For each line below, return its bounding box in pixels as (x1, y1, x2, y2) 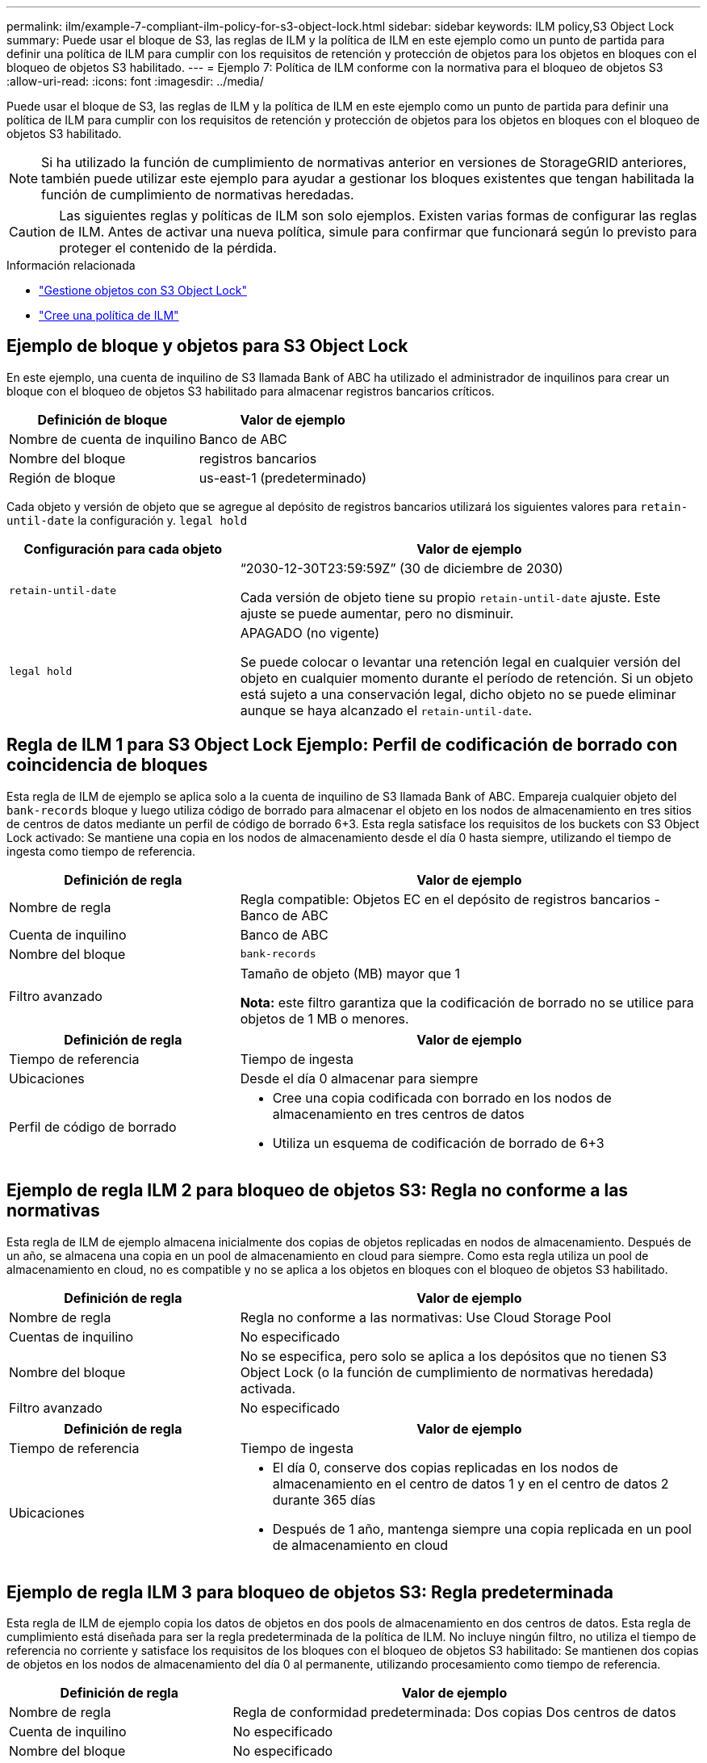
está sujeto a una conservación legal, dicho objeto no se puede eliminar (240, 685, 676, 702)
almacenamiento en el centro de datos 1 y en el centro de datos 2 (272, 1475, 669, 1492)
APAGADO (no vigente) (240, 624, 380, 641)
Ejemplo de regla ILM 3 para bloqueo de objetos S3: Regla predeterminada (6, 1581, 614, 1602)
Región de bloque (9, 469, 116, 486)
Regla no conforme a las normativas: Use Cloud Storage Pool (240, 1309, 612, 1325)
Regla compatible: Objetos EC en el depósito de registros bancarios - (240, 890, 660, 907)
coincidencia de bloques (6, 755, 208, 776)
